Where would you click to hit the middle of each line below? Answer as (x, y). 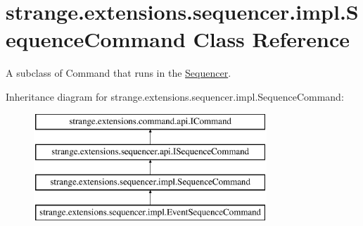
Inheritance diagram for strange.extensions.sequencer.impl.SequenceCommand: (175, 96)
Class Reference (272, 39)
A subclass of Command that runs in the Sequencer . (119, 73)
